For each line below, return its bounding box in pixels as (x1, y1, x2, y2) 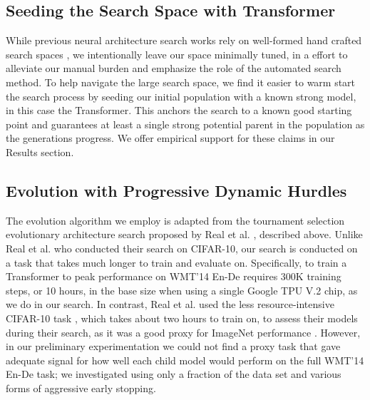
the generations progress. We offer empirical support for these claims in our (6, 130, 335, 145)
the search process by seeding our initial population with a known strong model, (6, 88, 356, 103)
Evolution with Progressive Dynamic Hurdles (6, 179, 347, 201)
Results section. (6, 144, 74, 159)
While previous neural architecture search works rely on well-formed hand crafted (6, 33, 362, 48)
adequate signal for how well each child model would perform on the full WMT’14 (6, 352, 364, 367)
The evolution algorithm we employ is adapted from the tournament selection (6, 212, 345, 227)
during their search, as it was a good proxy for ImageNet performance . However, (6, 324, 361, 339)
